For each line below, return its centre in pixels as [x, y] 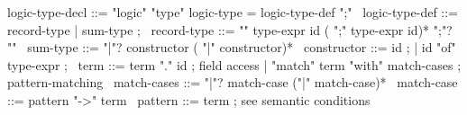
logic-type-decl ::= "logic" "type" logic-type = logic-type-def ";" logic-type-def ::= [233, 12]
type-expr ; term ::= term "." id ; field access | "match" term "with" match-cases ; [234, 64]
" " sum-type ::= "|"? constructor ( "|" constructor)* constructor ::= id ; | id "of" [232, 47]
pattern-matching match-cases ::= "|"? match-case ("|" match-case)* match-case [233, 82]
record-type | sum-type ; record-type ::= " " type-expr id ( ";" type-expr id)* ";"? [230, 29]
